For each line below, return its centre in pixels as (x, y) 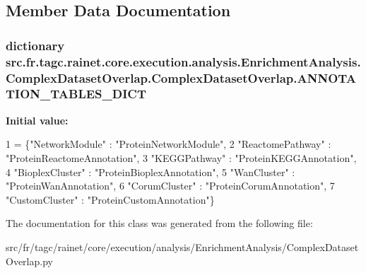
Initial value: (37, 120)
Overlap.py (29, 261)
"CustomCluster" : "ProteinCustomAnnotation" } (110, 199)
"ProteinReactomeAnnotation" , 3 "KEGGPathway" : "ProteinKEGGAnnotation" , (181, 157)
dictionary (35, 45)
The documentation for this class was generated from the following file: (159, 223)
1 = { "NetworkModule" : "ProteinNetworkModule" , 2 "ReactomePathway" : (169, 144)
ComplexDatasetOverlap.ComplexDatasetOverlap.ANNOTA (181, 77)
